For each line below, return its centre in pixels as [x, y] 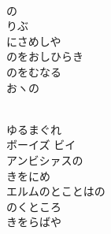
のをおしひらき [45, 56]
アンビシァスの [45, 160]
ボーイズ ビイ [41, 145]
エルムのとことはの [56, 191]
